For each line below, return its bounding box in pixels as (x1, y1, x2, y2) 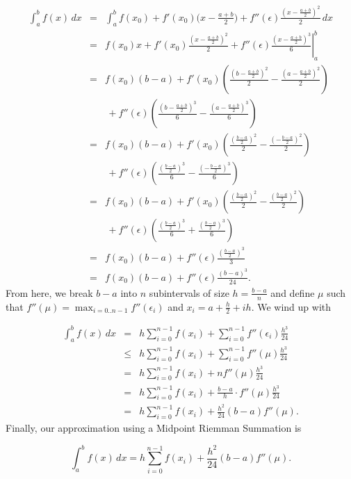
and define (270, 285, 315, 300)
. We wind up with (251, 299, 332, 314)
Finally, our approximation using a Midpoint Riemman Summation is (6, 421, 302, 435)
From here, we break (6, 285, 93, 300)
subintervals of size (149, 285, 229, 300)
